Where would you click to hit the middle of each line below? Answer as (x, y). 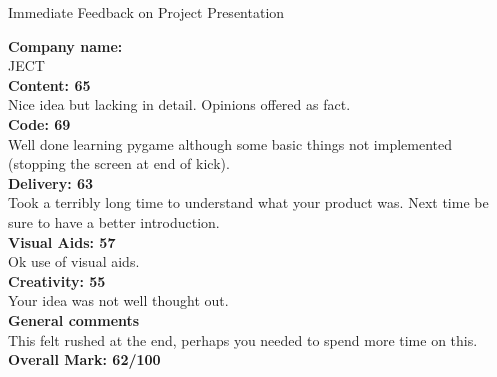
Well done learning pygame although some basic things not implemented (230, 143)
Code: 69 (39, 123)
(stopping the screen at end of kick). (119, 163)
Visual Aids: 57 (62, 241)
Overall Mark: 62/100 (84, 359)
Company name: (65, 45)
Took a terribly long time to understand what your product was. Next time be (248, 202)
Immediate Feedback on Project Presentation (146, 12)
